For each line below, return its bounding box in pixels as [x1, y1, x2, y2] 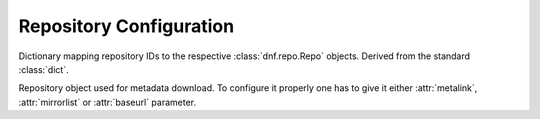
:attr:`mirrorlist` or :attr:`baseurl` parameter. [18, 96, 197, 108]
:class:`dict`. [18, 63, 69, 75]
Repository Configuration [18, 15, 235, 37]
